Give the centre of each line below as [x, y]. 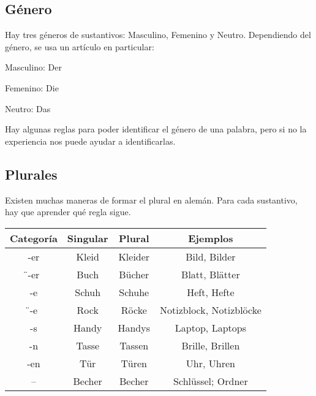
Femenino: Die [32, 87]
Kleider [134, 256]
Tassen [134, 345]
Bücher [134, 274]
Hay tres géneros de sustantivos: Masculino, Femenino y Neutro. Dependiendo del [158, 35]
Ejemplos [211, 238]
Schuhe [134, 292]
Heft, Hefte [211, 292]
